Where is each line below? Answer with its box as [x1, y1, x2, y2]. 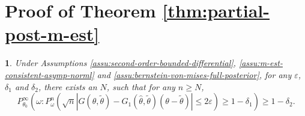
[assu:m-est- [238, 56, 283, 69]
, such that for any [106, 80, 175, 93]
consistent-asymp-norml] [5, 68, 94, 81]
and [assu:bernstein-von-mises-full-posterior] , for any [97, 68, 292, 81]
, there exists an [38, 80, 97, 93]
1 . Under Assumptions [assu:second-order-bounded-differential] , [5, 56, 236, 69]
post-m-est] [5, 22, 100, 46]
